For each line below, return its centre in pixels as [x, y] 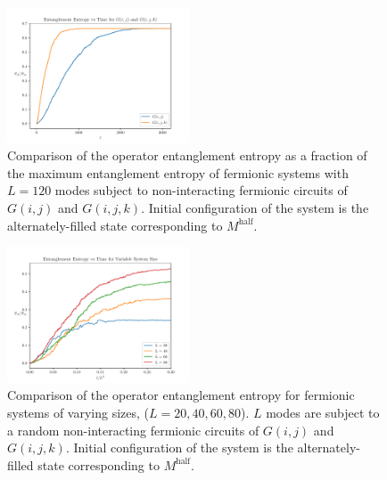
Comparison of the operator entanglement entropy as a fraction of [187, 155]
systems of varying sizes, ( [78, 412]
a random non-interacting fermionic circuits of [133, 430]
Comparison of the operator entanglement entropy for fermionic [181, 395]
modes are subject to [323, 412]
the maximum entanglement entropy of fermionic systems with [178, 172]
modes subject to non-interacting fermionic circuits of [201, 190]
